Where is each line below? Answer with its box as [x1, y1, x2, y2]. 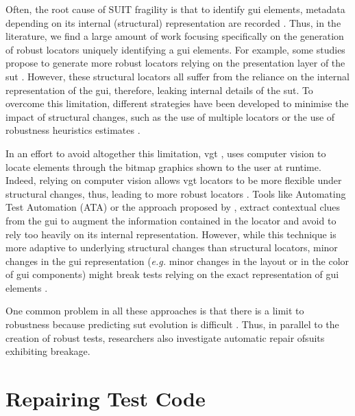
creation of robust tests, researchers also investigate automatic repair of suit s [5, 330, 325, 345]
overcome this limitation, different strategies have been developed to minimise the [5, 96, 349, 111]
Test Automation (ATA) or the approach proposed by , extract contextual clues [5, 200, 341, 214]
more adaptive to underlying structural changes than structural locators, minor [5, 240, 338, 255]
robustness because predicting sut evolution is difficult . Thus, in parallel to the [5, 317, 339, 332]
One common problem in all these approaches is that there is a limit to [5, 303, 304, 318]
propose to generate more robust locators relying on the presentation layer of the [5, 56, 345, 70]
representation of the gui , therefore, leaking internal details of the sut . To [5, 82, 313, 97]
